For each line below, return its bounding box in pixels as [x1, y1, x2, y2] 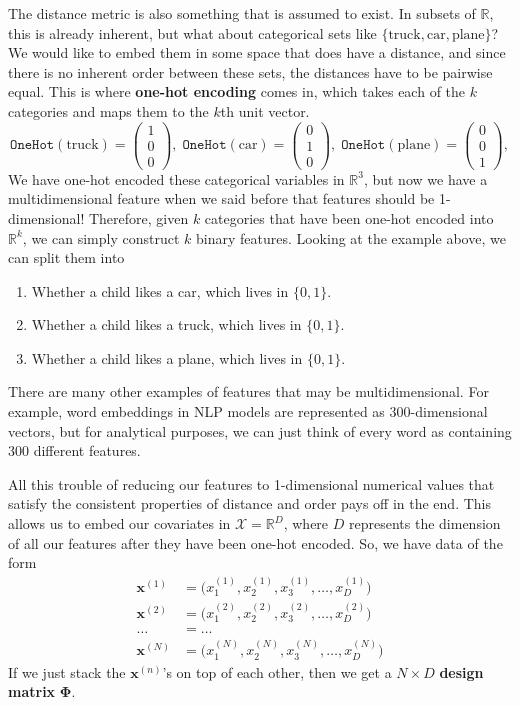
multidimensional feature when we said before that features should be [8, 188, 435, 209]
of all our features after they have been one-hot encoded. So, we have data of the [8, 532, 503, 553]
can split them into [8, 247, 125, 268]
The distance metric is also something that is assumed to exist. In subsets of [8, 3, 476, 23]
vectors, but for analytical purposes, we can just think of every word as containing [8, 420, 512, 441]
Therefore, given [88, 207, 189, 228]
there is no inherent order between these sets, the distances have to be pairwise [8, 61, 493, 82]
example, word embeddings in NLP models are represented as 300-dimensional [8, 401, 488, 422]
